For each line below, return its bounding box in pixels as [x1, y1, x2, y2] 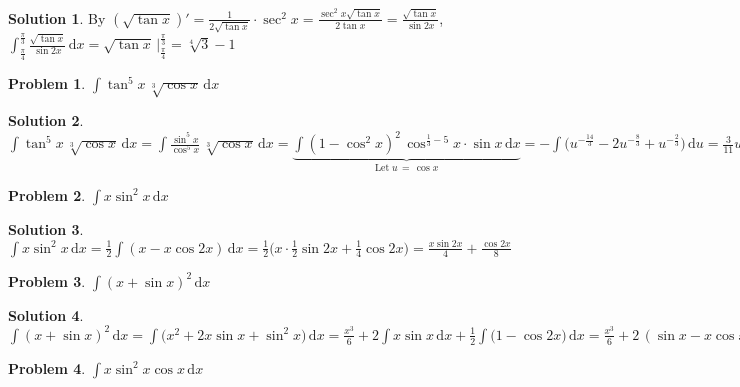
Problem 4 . [8, 357, 86, 378]
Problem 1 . [8, 73, 86, 94]
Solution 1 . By [8, 7, 106, 28]
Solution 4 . [8, 304, 84, 325]
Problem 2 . [8, 184, 86, 205]
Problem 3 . [8, 270, 86, 291]
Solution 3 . [8, 218, 84, 239]
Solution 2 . [8, 109, 84, 130]
